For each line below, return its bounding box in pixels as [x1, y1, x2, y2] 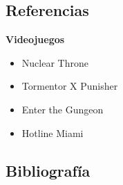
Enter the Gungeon [21, 102, 104, 116]
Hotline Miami [21, 125, 84, 140]
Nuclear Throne [21, 55, 88, 70]
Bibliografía [6, 159, 91, 181]
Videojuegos [6, 32, 65, 47]
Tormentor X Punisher [21, 79, 118, 93]
